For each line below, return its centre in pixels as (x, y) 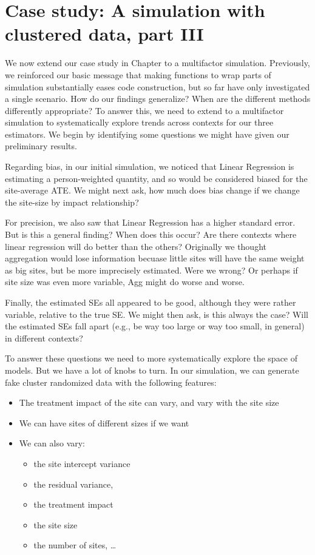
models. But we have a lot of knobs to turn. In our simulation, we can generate (152, 370)
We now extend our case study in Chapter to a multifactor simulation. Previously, (157, 63)
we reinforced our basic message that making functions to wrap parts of (138, 74)
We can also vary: (52, 443)
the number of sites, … (75, 545)
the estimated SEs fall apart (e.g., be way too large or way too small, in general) (155, 326)
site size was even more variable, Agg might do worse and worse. (125, 282)
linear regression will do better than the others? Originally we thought (136, 246)
